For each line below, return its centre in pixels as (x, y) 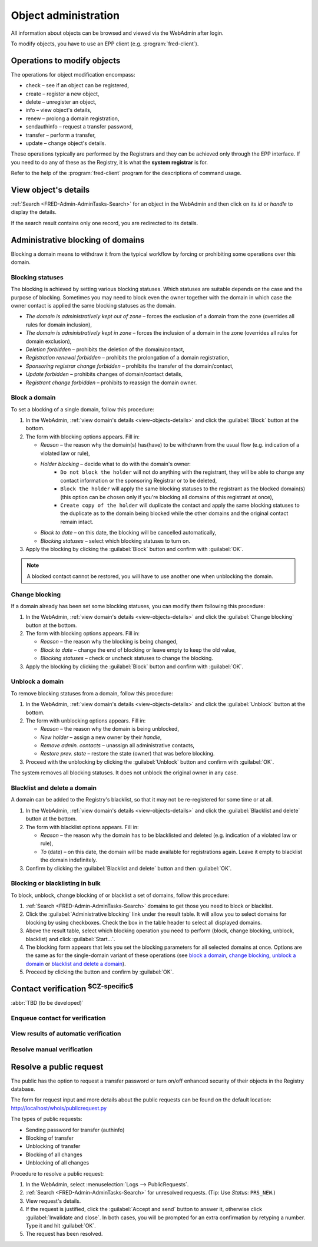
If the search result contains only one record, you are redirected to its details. (105, 223)
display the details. (34, 212)
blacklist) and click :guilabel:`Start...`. (70, 939)
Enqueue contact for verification (58, 1018)
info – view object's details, (59, 110)
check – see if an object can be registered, (77, 85)
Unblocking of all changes (57, 1163)
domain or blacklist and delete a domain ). (76, 964)
